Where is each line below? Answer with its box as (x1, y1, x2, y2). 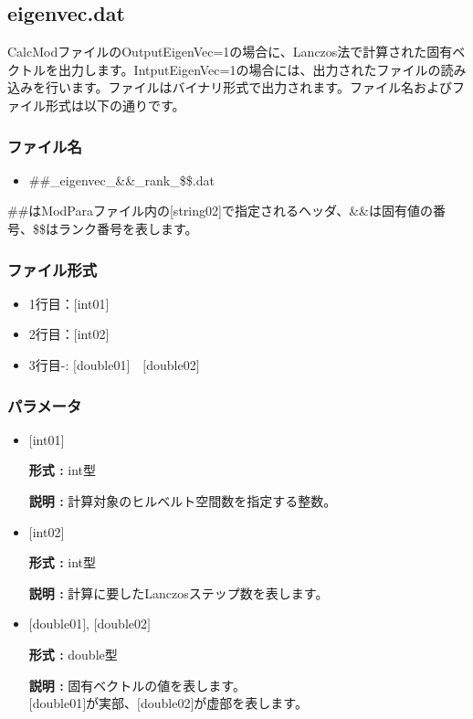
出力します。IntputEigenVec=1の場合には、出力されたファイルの (58, 59, 441, 79)
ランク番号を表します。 (58, 218, 198, 238)
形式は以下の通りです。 (45, 95, 185, 114)
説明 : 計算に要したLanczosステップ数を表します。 (28, 583, 329, 602)
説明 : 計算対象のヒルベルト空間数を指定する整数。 (28, 491, 337, 510)
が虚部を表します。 (194, 693, 308, 713)
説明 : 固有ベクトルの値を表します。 (28, 675, 246, 694)
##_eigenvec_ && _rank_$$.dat (28, 170, 215, 189)
